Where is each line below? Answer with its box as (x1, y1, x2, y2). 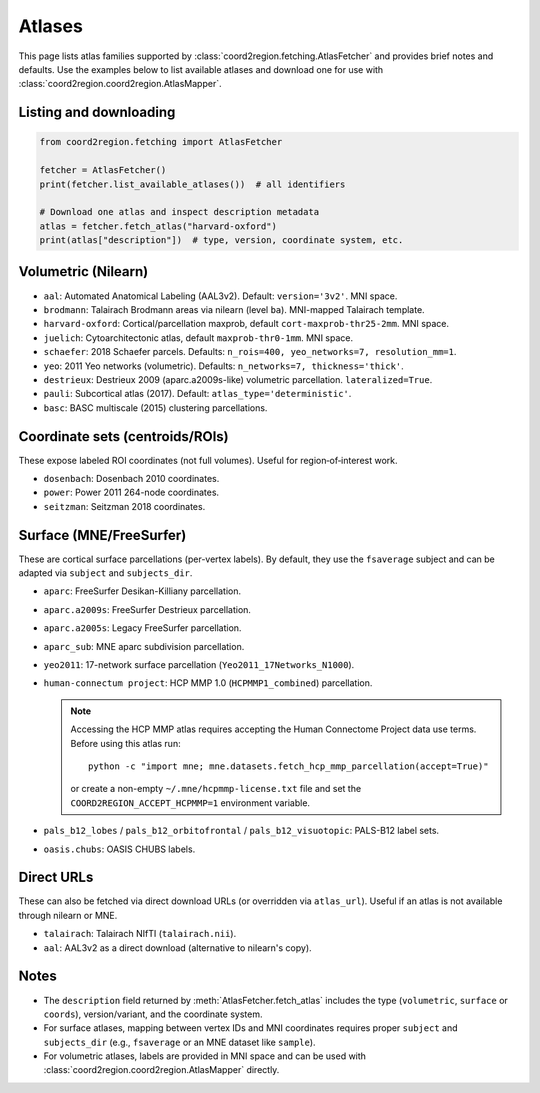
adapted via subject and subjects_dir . (18, 567, 193, 579)
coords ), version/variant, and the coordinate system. (43, 1008, 263, 1020)
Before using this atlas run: (70, 737, 181, 749)
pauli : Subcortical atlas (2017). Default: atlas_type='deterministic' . (43, 388, 352, 400)
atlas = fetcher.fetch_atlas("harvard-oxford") (39, 220, 277, 232)
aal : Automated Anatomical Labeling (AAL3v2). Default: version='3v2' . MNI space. (43, 290, 398, 302)
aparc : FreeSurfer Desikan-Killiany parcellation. (43, 585, 242, 597)
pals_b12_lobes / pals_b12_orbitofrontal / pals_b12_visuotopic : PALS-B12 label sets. (43, 825, 440, 837)
